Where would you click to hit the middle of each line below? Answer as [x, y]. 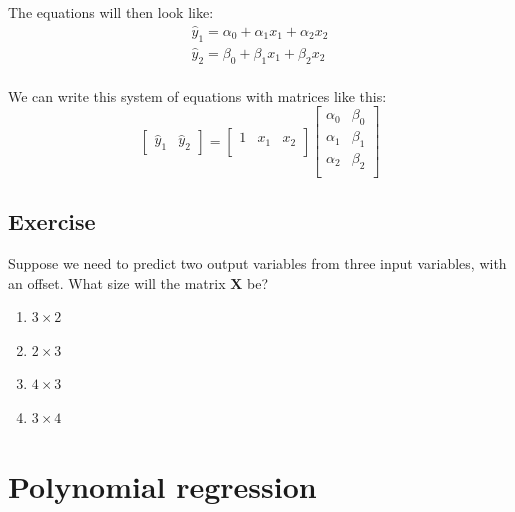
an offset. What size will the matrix [117, 282]
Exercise [52, 221]
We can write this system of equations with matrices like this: [197, 95]
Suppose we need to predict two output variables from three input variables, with [257, 263]
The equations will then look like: [111, 12]
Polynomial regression [162, 485]
